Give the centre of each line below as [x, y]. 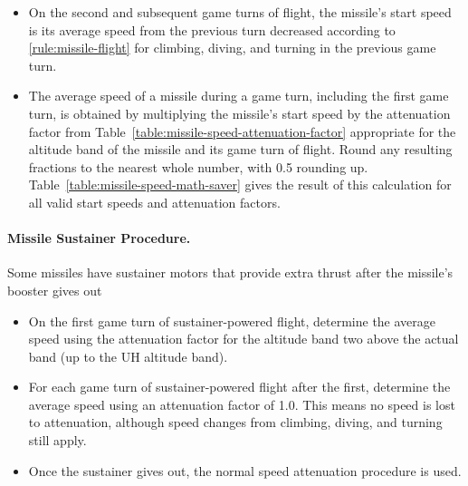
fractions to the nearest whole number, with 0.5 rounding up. [198, 166]
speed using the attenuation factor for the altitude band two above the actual [244, 339]
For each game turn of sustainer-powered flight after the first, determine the [239, 387]
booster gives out [55, 290]
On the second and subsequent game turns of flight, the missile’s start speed [240, 12]
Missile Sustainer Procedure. [99, 238]
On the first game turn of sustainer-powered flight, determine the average [232, 321]
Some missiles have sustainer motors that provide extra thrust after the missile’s [230, 272]
